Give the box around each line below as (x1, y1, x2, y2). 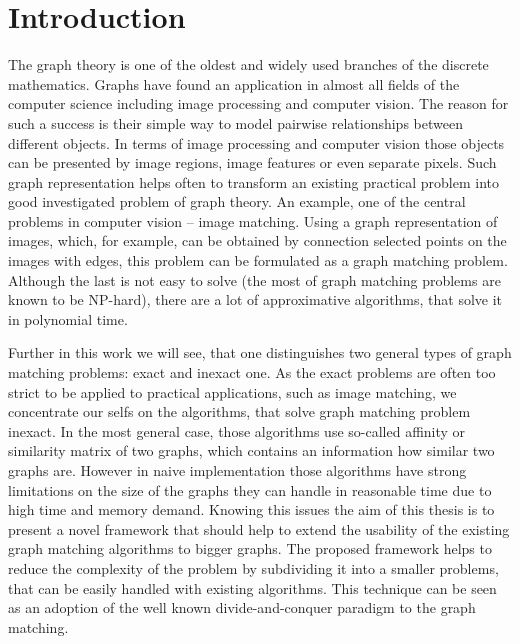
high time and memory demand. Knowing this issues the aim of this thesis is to (8, 499, 495, 520)
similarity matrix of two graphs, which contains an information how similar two (8, 440, 495, 461)
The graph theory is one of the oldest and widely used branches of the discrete (8, 54, 489, 75)
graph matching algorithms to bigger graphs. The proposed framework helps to (8, 538, 492, 559)
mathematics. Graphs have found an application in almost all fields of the (8, 73, 460, 94)
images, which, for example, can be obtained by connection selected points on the (8, 230, 507, 251)
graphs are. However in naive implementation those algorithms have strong (8, 460, 467, 480)
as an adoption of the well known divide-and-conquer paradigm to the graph (8, 597, 476, 618)
